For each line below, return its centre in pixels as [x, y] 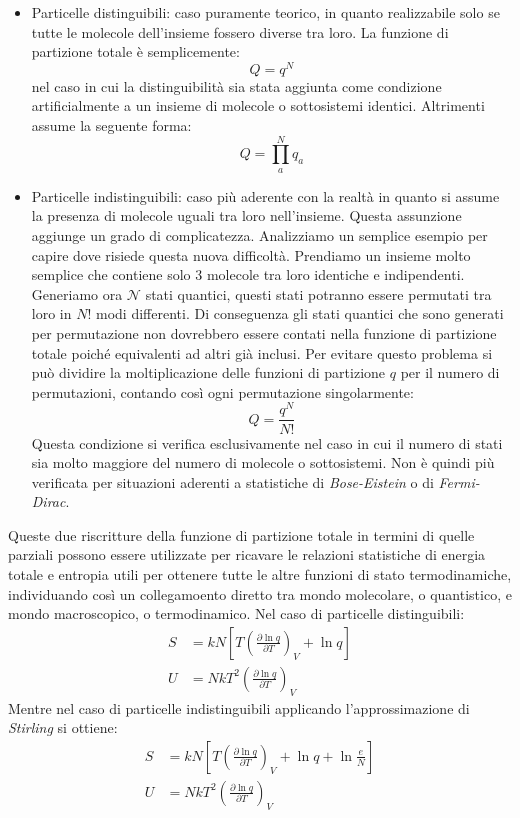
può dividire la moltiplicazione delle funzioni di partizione [208, 372]
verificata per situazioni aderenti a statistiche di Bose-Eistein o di [232, 481]
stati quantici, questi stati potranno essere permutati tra [318, 293]
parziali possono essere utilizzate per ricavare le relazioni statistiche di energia [247, 554]
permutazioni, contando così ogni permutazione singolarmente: [222, 391]
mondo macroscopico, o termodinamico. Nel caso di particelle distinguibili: [236, 613]
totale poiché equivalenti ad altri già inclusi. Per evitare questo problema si [262, 352]
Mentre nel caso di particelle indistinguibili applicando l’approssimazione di [239, 707]
